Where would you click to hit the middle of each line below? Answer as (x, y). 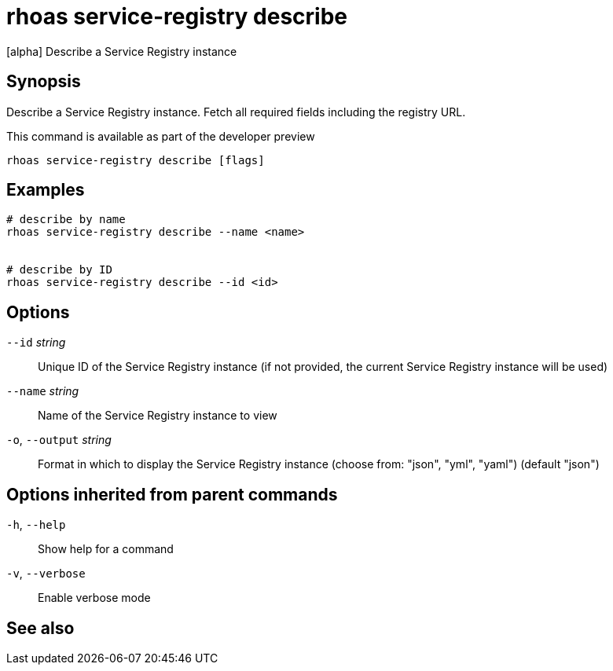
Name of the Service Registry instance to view (158, 416)
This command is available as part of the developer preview (161, 136)
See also (40, 628)
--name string (43, 391)
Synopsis (44, 82)
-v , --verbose (46, 574)
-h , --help (36, 525)
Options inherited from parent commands (172, 494)
